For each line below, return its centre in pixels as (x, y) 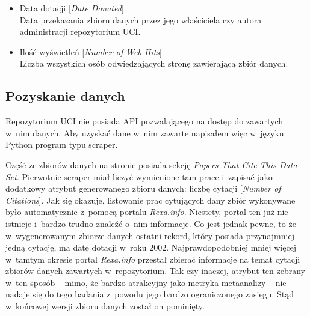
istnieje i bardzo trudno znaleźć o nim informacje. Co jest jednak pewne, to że (151, 223)
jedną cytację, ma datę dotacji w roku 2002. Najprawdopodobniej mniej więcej (151, 247)
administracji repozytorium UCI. (80, 32)
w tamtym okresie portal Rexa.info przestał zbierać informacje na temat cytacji (153, 259)
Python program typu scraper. (62, 144)
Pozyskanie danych (65, 96)
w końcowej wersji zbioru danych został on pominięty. (105, 306)
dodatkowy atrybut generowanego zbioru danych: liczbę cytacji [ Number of (143, 188)
